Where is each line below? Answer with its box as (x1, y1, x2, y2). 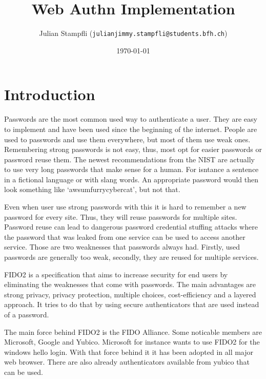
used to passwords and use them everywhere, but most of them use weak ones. (4, 134, 251, 144)
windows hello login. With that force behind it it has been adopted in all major (4, 346, 254, 357)
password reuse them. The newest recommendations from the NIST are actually (4, 154, 255, 164)
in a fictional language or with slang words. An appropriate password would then (4, 174, 258, 184)
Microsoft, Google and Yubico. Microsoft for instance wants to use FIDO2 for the (4, 336, 260, 347)
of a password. (4, 309, 49, 319)
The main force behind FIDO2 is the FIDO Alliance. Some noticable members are (4, 326, 262, 337)
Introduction (4, 84, 95, 105)
